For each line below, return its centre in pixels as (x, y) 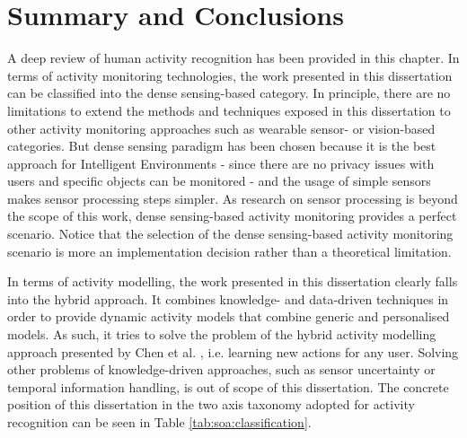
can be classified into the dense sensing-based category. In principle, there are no (229, 93)
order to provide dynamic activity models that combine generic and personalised (229, 316)
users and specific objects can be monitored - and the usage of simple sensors (219, 181)
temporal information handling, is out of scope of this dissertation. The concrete (228, 386)
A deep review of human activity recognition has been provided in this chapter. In (233, 58)
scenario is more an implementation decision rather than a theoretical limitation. (229, 251)
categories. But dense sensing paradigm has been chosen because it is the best (222, 146)
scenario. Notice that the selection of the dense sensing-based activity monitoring (230, 234)
